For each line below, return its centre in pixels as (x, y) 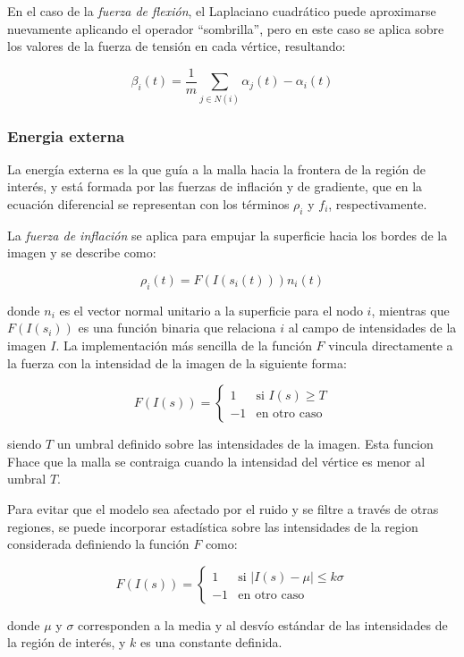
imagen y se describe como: (82, 253)
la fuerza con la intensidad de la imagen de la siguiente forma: (177, 362)
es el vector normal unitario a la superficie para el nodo (211, 310)
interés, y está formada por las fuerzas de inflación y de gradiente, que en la (215, 186)
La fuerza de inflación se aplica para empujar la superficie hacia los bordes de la (228, 235)
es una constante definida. (211, 642)
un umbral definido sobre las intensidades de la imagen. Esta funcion (245, 444)
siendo (25, 444)
